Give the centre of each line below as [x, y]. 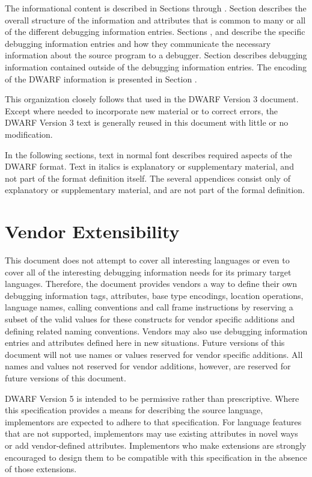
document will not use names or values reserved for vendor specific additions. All [154, 354]
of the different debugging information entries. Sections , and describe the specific [155, 32]
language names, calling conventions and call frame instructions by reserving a [149, 307]
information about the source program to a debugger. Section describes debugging [156, 55]
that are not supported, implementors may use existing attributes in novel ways [151, 433]
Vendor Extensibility [92, 231]
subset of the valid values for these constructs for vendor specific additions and [150, 319]
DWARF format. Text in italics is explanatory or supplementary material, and [149, 166]
